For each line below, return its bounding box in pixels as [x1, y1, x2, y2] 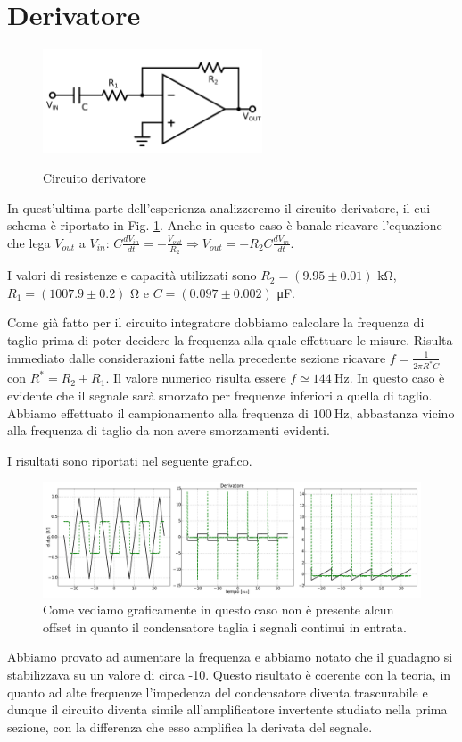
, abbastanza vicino [349, 403, 455, 422]
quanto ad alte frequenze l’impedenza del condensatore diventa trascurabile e [7, 682, 428, 701]
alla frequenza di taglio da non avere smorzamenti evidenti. [7, 421, 330, 440]
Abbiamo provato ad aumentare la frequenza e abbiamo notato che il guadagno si [7, 647, 453, 666]
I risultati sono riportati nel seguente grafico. [7, 450, 252, 469]
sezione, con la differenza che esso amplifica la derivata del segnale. [7, 717, 373, 736]
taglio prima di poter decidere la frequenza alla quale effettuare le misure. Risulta [7, 330, 453, 349]
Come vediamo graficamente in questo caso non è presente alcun [43, 600, 394, 619]
